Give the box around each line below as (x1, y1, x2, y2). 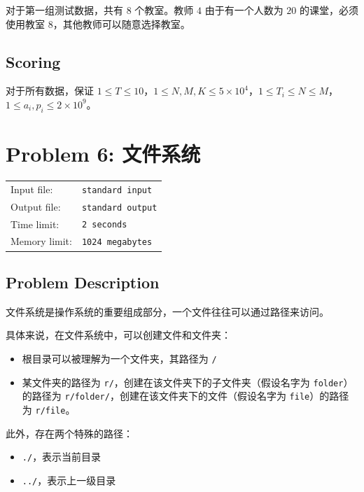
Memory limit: (10, 234, 72, 248)
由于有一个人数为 (204, 3, 283, 17)
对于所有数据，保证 (6, 83, 94, 98)
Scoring (6, 50, 61, 72)
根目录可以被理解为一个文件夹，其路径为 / (22, 351, 217, 365)
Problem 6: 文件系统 (6, 139, 201, 167)
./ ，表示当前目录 (22, 449, 101, 464)
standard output (81, 202, 157, 213)
